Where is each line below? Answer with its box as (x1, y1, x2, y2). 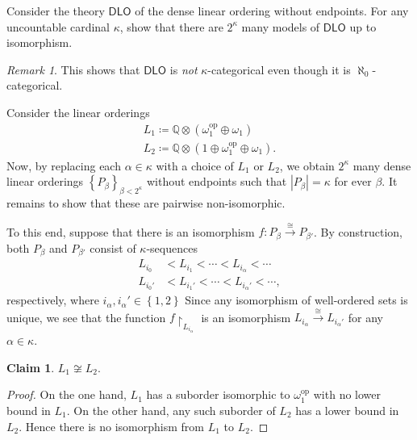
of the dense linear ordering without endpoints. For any (135, 2, 409, 19)
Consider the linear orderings (6, 103, 150, 120)
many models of (241, 18, 320, 35)
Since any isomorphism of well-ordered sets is (185, 291, 408, 308)
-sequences (146, 239, 198, 256)
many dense (352, 157, 411, 174)
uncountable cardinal (6, 18, 111, 35)
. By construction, (313, 223, 402, 240)
